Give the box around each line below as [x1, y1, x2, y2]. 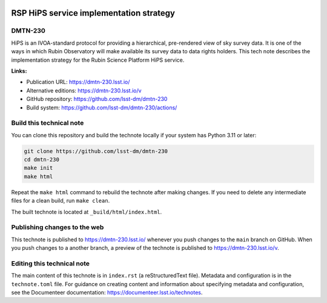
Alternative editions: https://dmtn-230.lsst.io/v [26, 86, 142, 94]
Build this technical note [11, 119, 84, 127]
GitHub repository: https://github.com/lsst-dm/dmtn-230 [26, 96, 168, 103]
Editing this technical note [11, 259, 90, 267]
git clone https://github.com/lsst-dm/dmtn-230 [24, 148, 168, 154]
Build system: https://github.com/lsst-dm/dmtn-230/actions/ [26, 103, 177, 111]
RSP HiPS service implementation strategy [11, 8, 176, 18]
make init [24, 165, 53, 172]
